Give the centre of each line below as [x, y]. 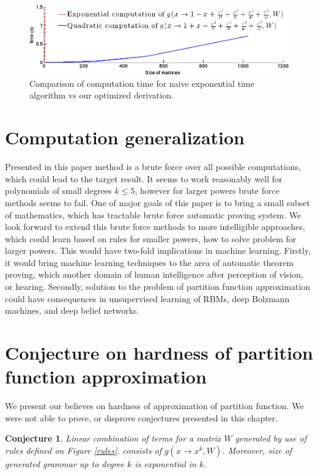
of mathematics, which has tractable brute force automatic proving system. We [153, 214]
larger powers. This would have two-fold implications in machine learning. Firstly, [158, 250]
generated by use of [271, 438]
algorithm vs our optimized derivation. [102, 95]
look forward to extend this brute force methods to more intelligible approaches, [155, 227]
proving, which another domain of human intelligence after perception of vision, [154, 274]
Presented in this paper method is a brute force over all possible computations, [153, 167]
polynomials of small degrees [58, 191]
